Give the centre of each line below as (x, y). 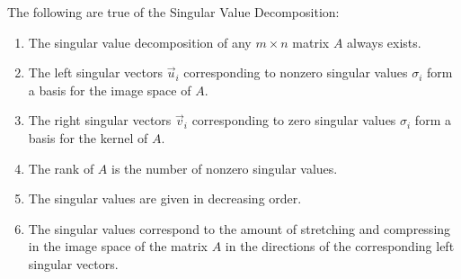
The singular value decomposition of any (140, 42)
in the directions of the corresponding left (340, 246)
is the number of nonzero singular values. (225, 168)
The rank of (61, 168)
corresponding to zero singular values (294, 120)
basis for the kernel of (88, 137)
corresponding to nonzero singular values (296, 72)
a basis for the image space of (110, 90)
